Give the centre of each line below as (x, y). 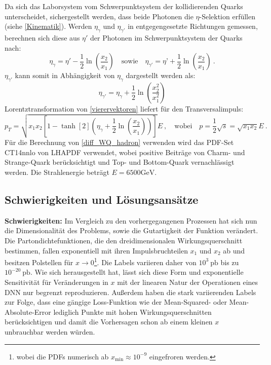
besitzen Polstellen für (39, 262)
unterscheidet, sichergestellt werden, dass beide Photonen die (99, 16)
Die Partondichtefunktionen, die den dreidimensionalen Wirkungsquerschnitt (124, 240)
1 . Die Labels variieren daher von (145, 261)
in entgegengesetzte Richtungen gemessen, (193, 26)
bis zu (230, 262)
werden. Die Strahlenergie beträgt (57, 172)
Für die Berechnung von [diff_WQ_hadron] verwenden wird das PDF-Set (119, 142)
